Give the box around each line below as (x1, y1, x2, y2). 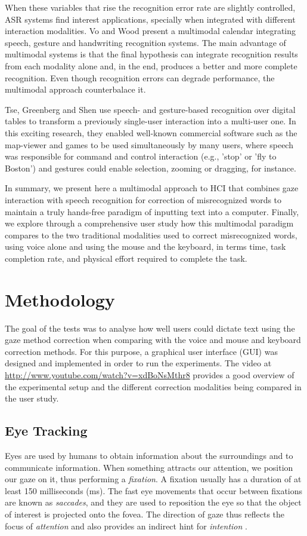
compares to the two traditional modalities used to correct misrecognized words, (5, 228, 297, 241)
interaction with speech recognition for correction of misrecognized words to (5, 193, 282, 206)
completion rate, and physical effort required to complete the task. (5, 252, 247, 264)
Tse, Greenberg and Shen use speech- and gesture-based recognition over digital (5, 103, 296, 115)
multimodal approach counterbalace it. (5, 83, 146, 96)
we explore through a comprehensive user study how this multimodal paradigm (5, 217, 294, 229)
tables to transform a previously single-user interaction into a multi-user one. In (5, 115, 296, 127)
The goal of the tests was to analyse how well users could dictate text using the (5, 321, 295, 334)
